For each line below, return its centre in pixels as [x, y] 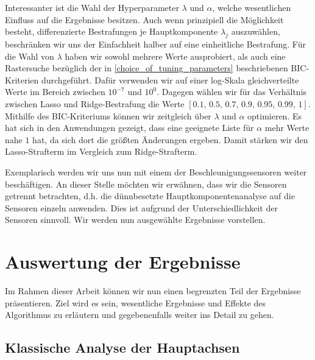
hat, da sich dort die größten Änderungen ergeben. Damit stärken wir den [170, 139]
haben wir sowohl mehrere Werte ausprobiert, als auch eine [175, 56]
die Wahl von [30, 56]
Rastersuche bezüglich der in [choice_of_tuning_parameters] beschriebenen [147, 68]
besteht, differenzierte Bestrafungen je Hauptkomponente [111, 31]
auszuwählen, [256, 31]
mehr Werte [287, 128]
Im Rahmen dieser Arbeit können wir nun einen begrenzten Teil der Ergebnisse [153, 291]
